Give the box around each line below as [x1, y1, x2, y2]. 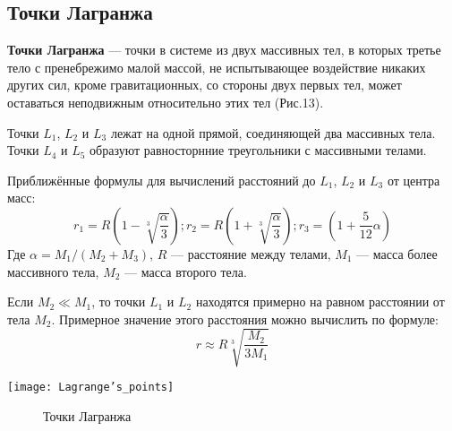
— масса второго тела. [124, 262, 247, 280]
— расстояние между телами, [170, 244, 331, 263]
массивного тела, [7, 262, 99, 280]
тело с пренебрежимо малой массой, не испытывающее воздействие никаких [7, 57, 426, 76]
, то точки [91, 292, 146, 311]
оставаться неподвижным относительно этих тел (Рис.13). [7, 92, 324, 111]
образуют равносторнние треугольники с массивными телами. [90, 141, 427, 159]
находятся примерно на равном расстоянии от [195, 292, 445, 311]
